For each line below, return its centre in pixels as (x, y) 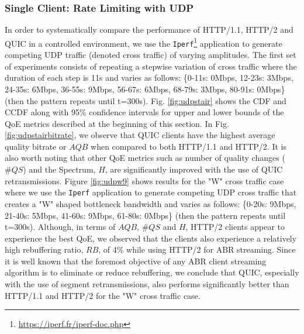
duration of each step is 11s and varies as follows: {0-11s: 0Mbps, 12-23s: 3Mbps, (149, 78)
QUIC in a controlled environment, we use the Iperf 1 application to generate (144, 42)
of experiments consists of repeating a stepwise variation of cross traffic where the (151, 66)
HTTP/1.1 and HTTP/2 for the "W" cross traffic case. (103, 295)
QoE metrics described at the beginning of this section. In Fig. (117, 123)
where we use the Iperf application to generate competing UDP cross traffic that (151, 192)
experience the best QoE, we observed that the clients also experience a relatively (151, 238)
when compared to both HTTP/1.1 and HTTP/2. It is (189, 146)
